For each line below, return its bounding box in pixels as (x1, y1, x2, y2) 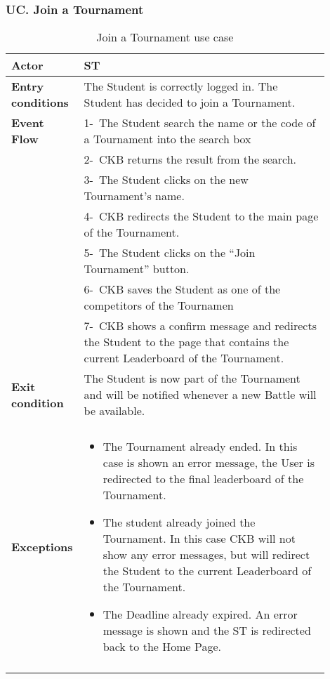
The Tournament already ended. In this (103, 438, 298, 455)
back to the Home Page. (103, 638, 221, 655)
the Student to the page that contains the (84, 334, 289, 350)
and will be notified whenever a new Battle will (84, 386, 317, 403)
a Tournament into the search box (84, 131, 251, 147)
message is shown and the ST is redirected (103, 622, 311, 639)
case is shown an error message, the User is (103, 454, 315, 471)
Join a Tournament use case (96, 29, 234, 46)
